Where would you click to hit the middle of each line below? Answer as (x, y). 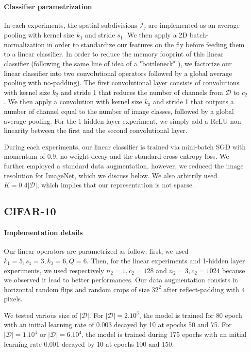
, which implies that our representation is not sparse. (116, 185)
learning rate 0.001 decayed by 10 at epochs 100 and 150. (89, 343)
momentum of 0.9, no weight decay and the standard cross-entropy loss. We (117, 156)
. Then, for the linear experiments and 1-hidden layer (166, 260)
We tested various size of (41, 315)
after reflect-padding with (201, 289)
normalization (25, 44)
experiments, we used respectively (54, 270)
